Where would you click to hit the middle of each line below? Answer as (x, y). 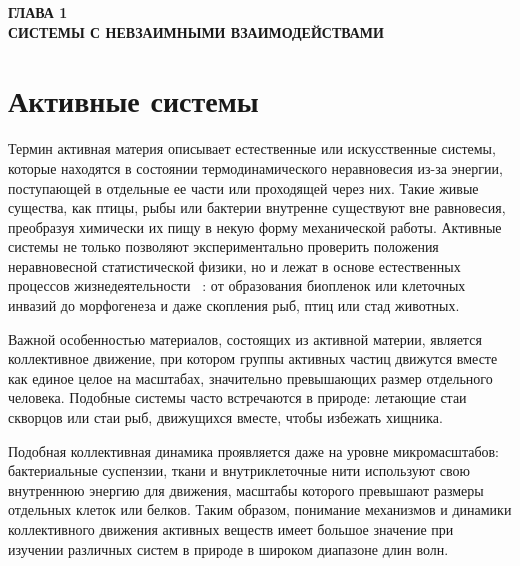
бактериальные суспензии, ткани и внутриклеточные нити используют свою (239, 470)
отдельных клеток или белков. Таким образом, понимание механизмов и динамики (260, 509)
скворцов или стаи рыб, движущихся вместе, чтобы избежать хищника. (225, 417)
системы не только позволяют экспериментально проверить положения (223, 246)
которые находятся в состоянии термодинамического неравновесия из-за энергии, (255, 167)
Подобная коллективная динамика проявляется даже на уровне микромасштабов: (254, 450)
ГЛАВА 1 (38, 12)
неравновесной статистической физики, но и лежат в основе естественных (234, 265)
